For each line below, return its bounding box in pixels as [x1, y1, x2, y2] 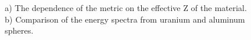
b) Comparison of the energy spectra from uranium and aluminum [5, 13, 245, 25]
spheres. [5, 24, 34, 37]
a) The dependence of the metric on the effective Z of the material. [5, 2, 247, 13]
